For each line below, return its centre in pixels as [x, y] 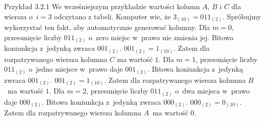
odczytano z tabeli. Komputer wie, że [112, 16]
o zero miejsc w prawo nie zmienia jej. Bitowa [161, 37]
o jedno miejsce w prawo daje [76, 69]
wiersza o [19, 16]
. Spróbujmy [242, 16]
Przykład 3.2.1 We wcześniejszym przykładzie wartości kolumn [102, 6]
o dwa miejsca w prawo [213, 91]
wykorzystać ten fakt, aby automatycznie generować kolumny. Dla [107, 27]
